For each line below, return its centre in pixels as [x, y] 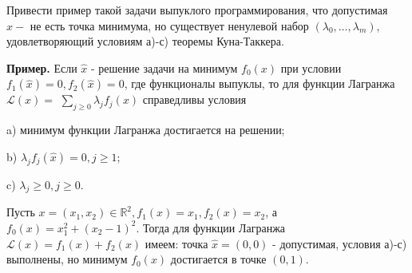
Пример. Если [42, 67]
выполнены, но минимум [67, 259]
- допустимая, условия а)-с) [340, 243]
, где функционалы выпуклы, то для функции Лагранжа [259, 83]
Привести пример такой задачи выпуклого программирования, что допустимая [197, 10]
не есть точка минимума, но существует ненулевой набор [169, 25]
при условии [311, 67]
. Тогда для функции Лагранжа [211, 227]
